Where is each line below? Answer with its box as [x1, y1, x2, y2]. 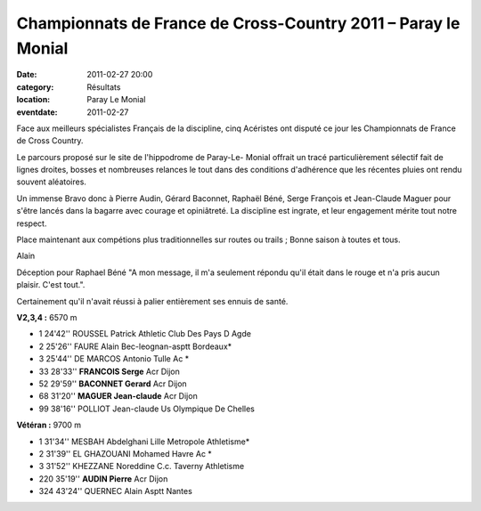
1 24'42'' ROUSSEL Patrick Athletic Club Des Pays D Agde [38, 328, 251, 339]
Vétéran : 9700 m [16, 419, 82, 431]
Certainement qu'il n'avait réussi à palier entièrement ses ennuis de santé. [16, 296, 289, 306]
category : [16, 81, 54, 93]
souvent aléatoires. [16, 176, 86, 187]
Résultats [86, 81, 121, 93]
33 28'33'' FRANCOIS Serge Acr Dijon [38, 366, 180, 377]
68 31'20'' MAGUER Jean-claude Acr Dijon [38, 391, 198, 401]
